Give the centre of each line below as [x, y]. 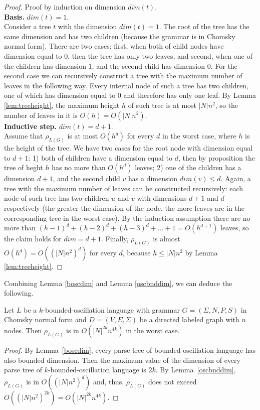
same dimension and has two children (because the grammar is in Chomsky [120, 36]
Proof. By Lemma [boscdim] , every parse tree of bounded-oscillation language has [130, 350]
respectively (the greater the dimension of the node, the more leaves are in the [124, 208]
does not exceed [172, 381]
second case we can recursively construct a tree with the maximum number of [123, 76]
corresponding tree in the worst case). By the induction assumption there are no [127, 218]
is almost [167, 239]
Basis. [14, 16]
